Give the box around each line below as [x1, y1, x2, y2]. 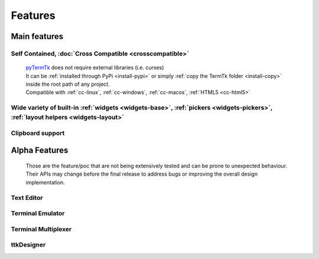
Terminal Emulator [11, 209, 65, 218]
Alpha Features [11, 145, 69, 156]
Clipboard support [11, 129, 65, 137]
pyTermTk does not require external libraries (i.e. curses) [25, 64, 164, 71]
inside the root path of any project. [25, 80, 110, 88]
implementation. [25, 179, 65, 186]
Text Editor [11, 193, 43, 202]
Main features [11, 31, 64, 41]
